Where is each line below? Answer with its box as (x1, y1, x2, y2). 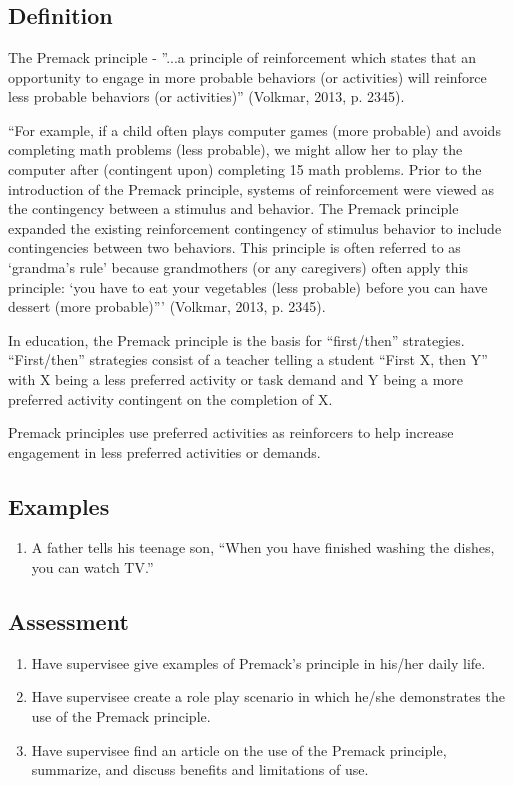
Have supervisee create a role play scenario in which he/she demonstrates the (31, 686, 505, 707)
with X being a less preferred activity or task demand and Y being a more (8, 368, 464, 389)
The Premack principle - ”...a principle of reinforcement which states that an (8, 47, 476, 67)
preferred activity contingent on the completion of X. (8, 388, 333, 409)
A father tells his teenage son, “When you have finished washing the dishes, (31, 537, 495, 558)
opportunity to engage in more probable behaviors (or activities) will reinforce (8, 66, 487, 87)
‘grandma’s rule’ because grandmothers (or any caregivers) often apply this (8, 256, 468, 277)
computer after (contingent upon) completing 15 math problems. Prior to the (8, 158, 482, 179)
